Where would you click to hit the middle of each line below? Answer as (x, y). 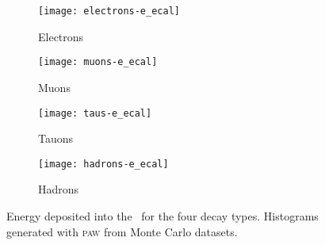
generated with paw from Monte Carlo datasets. (122, 231)
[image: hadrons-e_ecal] (103, 164)
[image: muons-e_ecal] (98, 62)
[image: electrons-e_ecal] (109, 11)
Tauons (56, 138)
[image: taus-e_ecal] (95, 113)
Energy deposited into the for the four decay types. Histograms (162, 216)
